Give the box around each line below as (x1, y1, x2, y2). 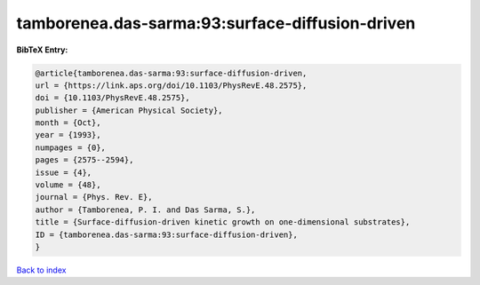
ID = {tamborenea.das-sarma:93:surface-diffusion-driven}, (35, 229, 298, 240)
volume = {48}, (35, 180, 101, 190)
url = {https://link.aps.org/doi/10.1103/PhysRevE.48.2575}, (35, 80, 308, 91)
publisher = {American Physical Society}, (35, 105, 223, 115)
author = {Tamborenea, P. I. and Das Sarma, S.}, (35, 204, 256, 215)
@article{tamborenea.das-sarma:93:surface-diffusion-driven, (35, 67, 308, 78)
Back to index (16, 265, 67, 275)
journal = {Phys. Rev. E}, (35, 192, 153, 202)
